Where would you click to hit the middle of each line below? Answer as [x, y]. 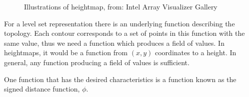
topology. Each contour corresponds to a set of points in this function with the [124, 33]
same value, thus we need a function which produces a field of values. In [114, 43]
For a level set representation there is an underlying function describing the [119, 23]
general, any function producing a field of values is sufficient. [97, 62]
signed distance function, [42, 89]
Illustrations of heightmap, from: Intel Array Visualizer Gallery [121, 6]
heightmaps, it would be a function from [66, 52]
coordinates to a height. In [196, 52]
